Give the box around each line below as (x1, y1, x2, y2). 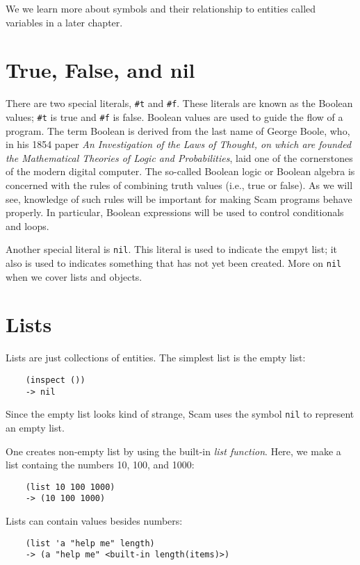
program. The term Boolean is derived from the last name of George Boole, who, (6, 123, 350, 138)
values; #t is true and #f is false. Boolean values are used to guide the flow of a (6, 109, 343, 124)
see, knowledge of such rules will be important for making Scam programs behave (6, 191, 352, 206)
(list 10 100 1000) (25, 482, 115, 492)
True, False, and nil (6, 56, 195, 84)
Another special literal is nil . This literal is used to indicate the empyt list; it (6, 242, 338, 256)
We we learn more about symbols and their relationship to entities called (6, 1, 316, 15)
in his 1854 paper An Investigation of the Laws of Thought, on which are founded (6, 137, 352, 152)
